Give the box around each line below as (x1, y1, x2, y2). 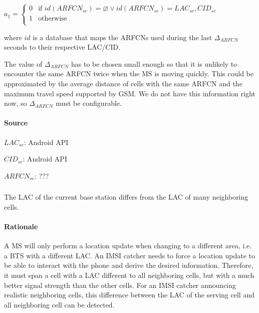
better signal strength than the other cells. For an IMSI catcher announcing (4, 279, 236, 290)
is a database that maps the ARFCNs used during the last (33, 32, 212, 42)
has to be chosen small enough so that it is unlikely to (71, 58, 237, 69)
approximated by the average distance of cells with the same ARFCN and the (4, 78, 242, 88)
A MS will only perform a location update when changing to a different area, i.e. (4, 240, 252, 251)
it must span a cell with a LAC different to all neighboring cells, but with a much (4, 270, 254, 280)
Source (4, 117, 28, 128)
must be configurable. (56, 98, 122, 108)
